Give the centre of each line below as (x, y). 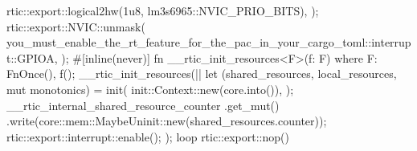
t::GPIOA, (32, 57)
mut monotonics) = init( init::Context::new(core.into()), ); (150, 89)
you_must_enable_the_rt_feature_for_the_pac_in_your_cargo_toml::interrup (209, 42)
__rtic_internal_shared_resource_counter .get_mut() (143, 105)
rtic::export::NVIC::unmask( (76, 26)
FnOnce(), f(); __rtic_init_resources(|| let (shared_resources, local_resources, (202, 73)
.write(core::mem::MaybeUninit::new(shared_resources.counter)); (167, 121)
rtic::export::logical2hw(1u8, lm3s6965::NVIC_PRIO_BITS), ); (163, 10)
